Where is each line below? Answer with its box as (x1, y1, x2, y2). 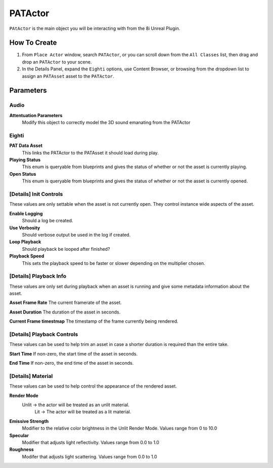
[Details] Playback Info (9, 272, 67, 280)
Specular (9, 432, 29, 438)
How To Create (9, 38, 57, 47)
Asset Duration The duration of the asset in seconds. (9, 309, 121, 315)
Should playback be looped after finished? (22, 246, 110, 252)
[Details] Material (9, 372, 53, 379)
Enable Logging (9, 210, 43, 216)
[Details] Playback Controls (9, 331, 78, 338)
